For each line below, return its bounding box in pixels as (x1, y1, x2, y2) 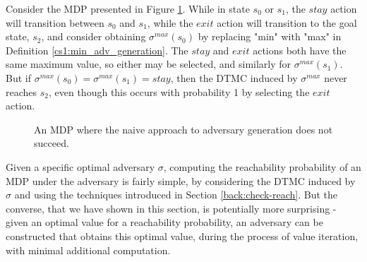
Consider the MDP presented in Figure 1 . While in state (6, 1, 250, 16)
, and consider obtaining (41, 29, 146, 44)
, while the (147, 15, 193, 30)
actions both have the (253, 42, 347, 57)
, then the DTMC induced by (170, 70, 298, 85)
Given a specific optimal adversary (6, 159, 155, 174)
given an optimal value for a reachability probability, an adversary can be (6, 215, 323, 230)
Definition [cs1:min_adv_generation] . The (6, 42, 188, 57)
